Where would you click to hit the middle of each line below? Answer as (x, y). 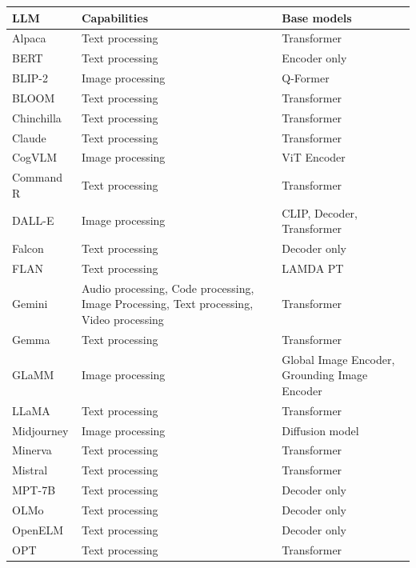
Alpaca (29, 38)
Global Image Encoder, (338, 359)
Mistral (30, 470)
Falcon (28, 248)
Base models (317, 17)
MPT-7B (34, 490)
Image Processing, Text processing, (167, 304)
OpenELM (38, 529)
